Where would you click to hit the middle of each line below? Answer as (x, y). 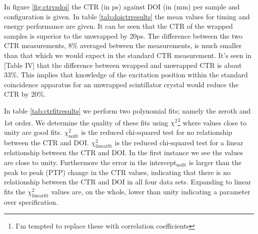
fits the (15, 191)
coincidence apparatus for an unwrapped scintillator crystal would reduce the (121, 84)
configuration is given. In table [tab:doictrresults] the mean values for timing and (127, 16)
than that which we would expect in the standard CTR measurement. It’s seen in (128, 55)
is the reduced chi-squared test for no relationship (157, 132)
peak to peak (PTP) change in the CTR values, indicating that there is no (117, 172)
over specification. (31, 202)
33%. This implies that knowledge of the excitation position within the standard (126, 75)
